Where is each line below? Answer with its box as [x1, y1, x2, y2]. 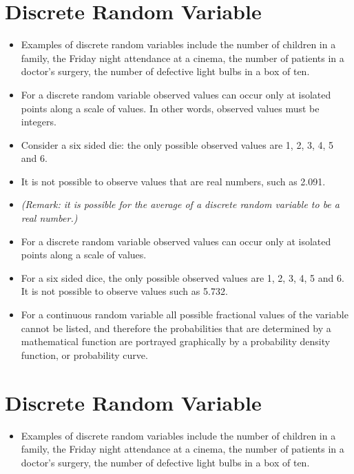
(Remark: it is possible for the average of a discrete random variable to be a [21, 197, 340, 212]
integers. [21, 114, 56, 129]
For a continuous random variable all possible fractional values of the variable [21, 307, 348, 322]
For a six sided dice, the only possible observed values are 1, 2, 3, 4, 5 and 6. [21, 270, 344, 285]
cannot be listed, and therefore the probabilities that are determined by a [21, 320, 331, 335]
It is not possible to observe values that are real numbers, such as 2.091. [21, 174, 326, 188]
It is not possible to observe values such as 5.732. [21, 284, 228, 298]
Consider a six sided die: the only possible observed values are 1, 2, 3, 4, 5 [21, 137, 334, 152]
